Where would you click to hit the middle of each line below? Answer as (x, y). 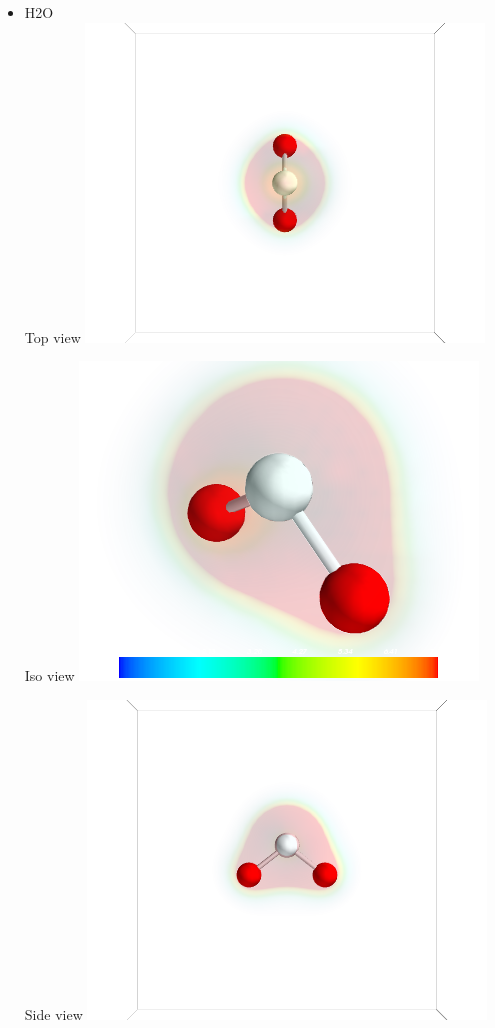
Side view (53, 1013)
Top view (52, 336)
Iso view (49, 675)
